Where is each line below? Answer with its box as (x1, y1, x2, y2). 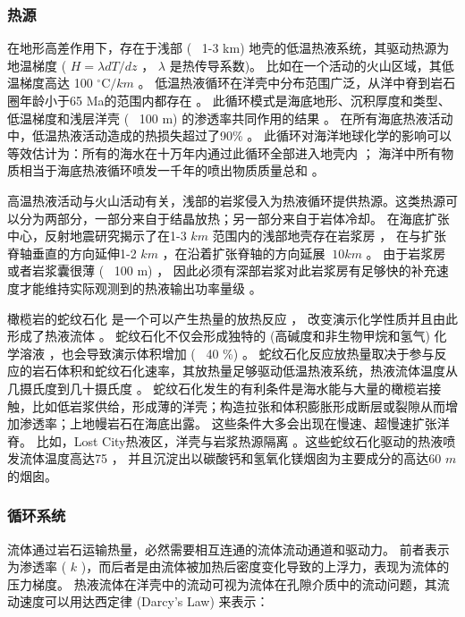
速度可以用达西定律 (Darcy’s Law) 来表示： (19, 592, 269, 611)
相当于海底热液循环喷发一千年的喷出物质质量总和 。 (19, 161, 325, 180)
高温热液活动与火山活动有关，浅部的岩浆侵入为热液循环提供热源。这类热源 (7, 190, 445, 209)
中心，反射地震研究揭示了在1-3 (7, 226, 187, 245)
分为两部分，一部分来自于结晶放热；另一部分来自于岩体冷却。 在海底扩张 (19, 208, 450, 227)
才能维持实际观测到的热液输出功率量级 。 (19, 278, 262, 297)
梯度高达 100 (19, 73, 93, 92)
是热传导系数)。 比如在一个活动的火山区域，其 (169, 55, 442, 74)
